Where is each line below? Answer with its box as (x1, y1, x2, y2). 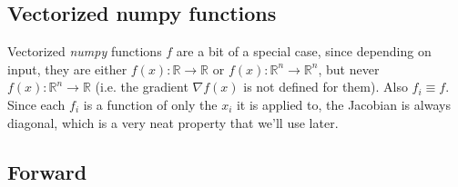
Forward (7, 157, 87, 185)
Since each (7, 94, 66, 113)
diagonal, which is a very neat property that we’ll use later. (7, 113, 339, 132)
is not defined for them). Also (243, 77, 408, 96)
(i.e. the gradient (95, 77, 188, 96)
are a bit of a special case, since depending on (176, 42, 432, 61)
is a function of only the (83, 94, 218, 113)
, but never (318, 59, 380, 78)
